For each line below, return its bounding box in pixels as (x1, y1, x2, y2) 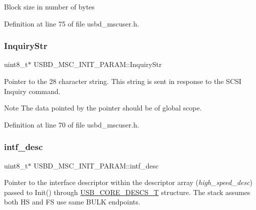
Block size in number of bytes (4, 1, 95, 11)
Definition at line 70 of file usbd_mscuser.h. (4, 119, 139, 129)
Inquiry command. (4, 85, 61, 96)
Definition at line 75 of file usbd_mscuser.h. (4, 18, 139, 28)
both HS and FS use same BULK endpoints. (4, 196, 140, 207)
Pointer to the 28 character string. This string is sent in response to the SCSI (4, 76, 241, 86)
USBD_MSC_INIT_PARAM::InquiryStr (34, 59, 162, 69)
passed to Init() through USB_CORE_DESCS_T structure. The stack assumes (4, 186, 250, 197)
